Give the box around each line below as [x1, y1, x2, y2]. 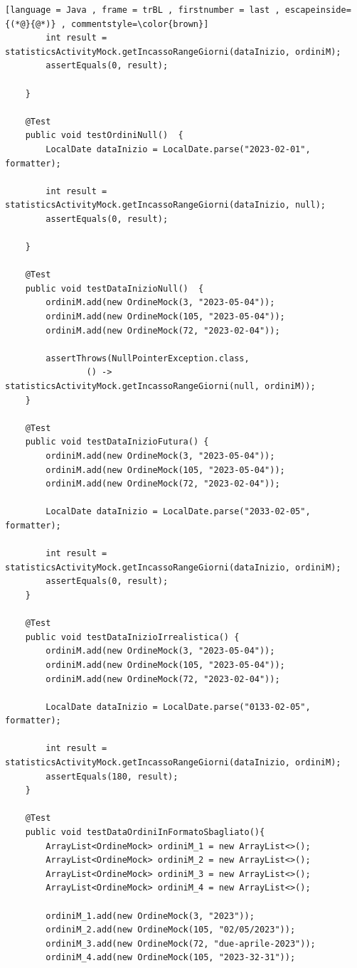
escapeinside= [284, 5, 351, 15]
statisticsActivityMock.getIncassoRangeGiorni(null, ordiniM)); [5, 381, 316, 392]
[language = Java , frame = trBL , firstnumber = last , [5, 5, 280, 15]
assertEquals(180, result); [46, 771, 178, 782]
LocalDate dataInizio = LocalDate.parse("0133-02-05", [46, 701, 311, 712]
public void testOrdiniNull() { [25, 130, 183, 141]
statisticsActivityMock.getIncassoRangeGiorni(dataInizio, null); [5, 200, 326, 211]
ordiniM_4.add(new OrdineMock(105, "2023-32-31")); [46, 952, 296, 963]
